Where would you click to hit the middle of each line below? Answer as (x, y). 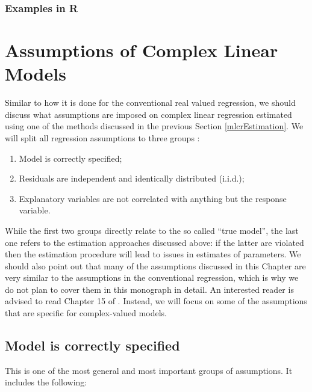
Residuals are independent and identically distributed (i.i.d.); (132, 178)
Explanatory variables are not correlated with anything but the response (153, 198)
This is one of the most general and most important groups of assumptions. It (149, 370)
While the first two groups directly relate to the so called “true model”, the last (152, 230)
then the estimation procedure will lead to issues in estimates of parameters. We (153, 254)
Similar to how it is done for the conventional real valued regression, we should (150, 103)
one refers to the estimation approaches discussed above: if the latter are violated (154, 242)
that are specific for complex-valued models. (86, 313)
